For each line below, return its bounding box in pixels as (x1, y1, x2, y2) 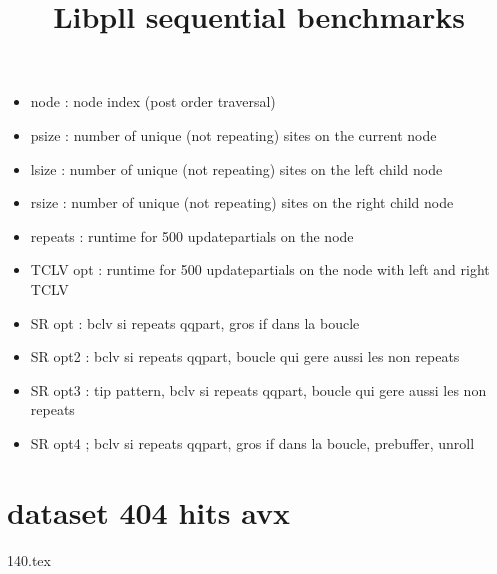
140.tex (7, 549, 51, 570)
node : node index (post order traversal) (30, 91, 276, 112)
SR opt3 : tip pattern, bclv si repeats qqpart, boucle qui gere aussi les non (30, 379, 487, 400)
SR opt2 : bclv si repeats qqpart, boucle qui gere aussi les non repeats (30, 346, 460, 367)
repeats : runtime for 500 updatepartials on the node (30, 225, 354, 246)
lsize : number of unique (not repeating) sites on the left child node (30, 158, 443, 179)
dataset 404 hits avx (7, 491, 290, 532)
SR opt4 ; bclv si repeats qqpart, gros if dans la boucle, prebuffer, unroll (30, 432, 475, 453)
